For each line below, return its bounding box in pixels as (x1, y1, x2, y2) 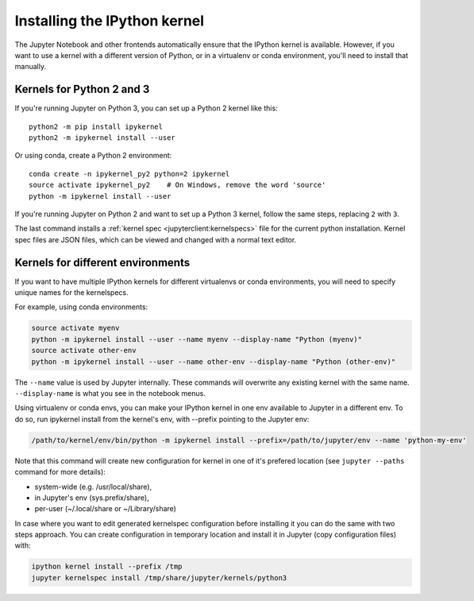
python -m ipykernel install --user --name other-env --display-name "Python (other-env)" (31, 357, 396, 366)
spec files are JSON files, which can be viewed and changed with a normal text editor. (14, 235, 297, 244)
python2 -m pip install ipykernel (29, 122, 163, 131)
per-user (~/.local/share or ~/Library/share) (34, 504, 176, 514)
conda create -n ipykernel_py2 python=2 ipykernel (29, 169, 230, 178)
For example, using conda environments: (14, 302, 148, 312)
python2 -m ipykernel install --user (29, 134, 176, 142)
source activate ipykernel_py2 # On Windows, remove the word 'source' (29, 180, 326, 190)
